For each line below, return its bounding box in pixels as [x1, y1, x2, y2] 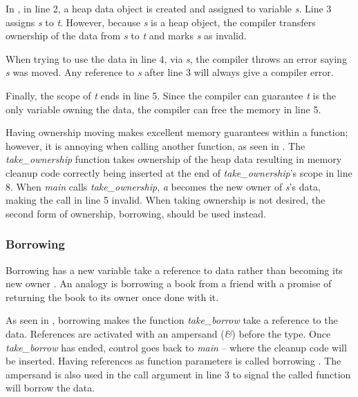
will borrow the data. [6, 380, 95, 395]
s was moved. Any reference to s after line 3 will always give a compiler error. [6, 65, 334, 79]
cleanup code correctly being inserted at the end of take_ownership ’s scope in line [6, 165, 352, 180]
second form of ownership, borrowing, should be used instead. [6, 206, 267, 220]
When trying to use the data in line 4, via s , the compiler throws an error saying [6, 51, 347, 66]
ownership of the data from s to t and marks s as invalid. [6, 28, 247, 43]
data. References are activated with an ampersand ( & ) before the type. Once [6, 326, 331, 340]
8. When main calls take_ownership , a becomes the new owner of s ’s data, [6, 179, 321, 193]
